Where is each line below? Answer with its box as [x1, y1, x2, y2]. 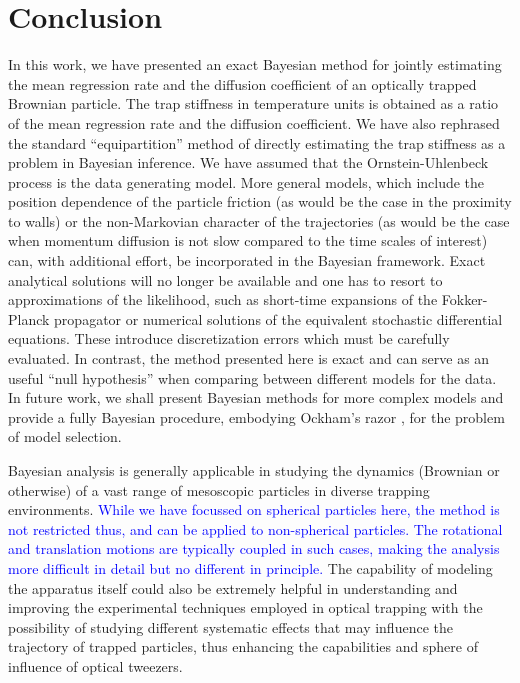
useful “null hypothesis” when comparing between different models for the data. [8, 367, 497, 388]
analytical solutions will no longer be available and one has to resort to [8, 269, 443, 290]
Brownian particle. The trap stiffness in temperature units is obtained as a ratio [8, 93, 499, 114]
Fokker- [441, 289, 488, 310]
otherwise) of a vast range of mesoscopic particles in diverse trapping [8, 479, 430, 500]
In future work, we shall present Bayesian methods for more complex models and [8, 387, 504, 408]
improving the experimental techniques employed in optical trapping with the [8, 597, 483, 618]
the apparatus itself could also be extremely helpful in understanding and [8, 577, 458, 598]
